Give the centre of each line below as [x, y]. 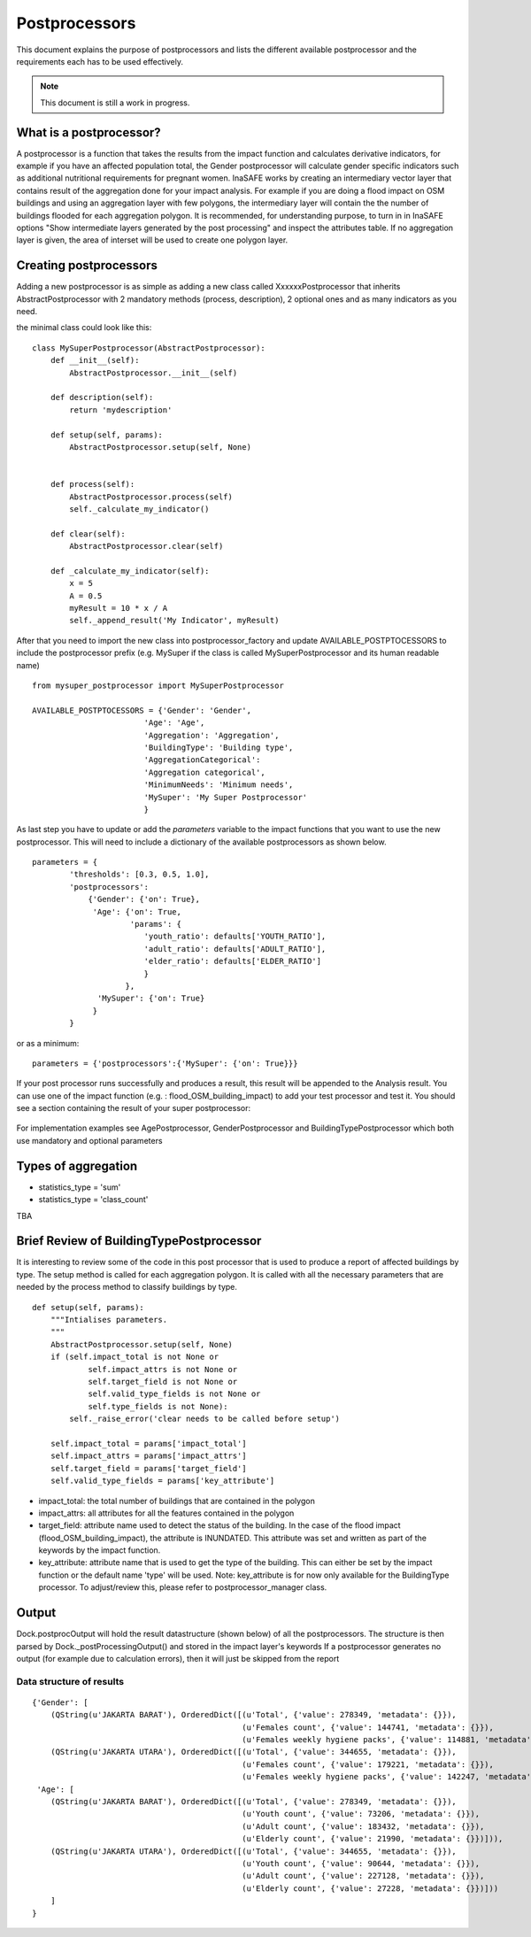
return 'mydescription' [121, 410]
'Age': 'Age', [174, 723]
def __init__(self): [95, 360]
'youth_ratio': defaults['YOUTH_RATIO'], [235, 937]
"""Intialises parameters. [109, 1320]
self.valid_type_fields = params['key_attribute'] [162, 1481]
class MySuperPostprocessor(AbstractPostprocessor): [149, 348]
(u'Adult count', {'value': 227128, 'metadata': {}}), [363, 1876]
